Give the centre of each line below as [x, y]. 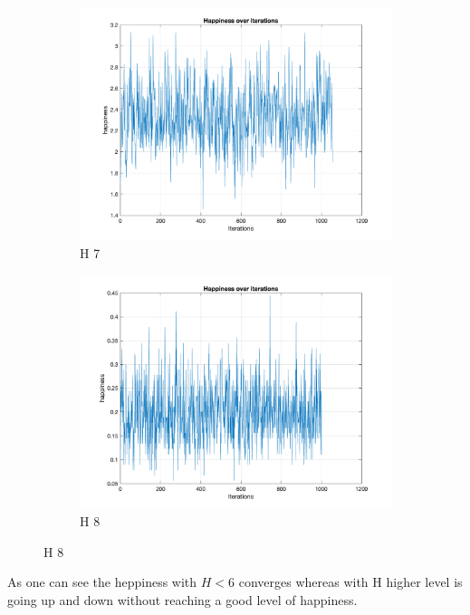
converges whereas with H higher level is [350, 582]
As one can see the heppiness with [102, 582]
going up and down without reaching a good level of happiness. [182, 599]
